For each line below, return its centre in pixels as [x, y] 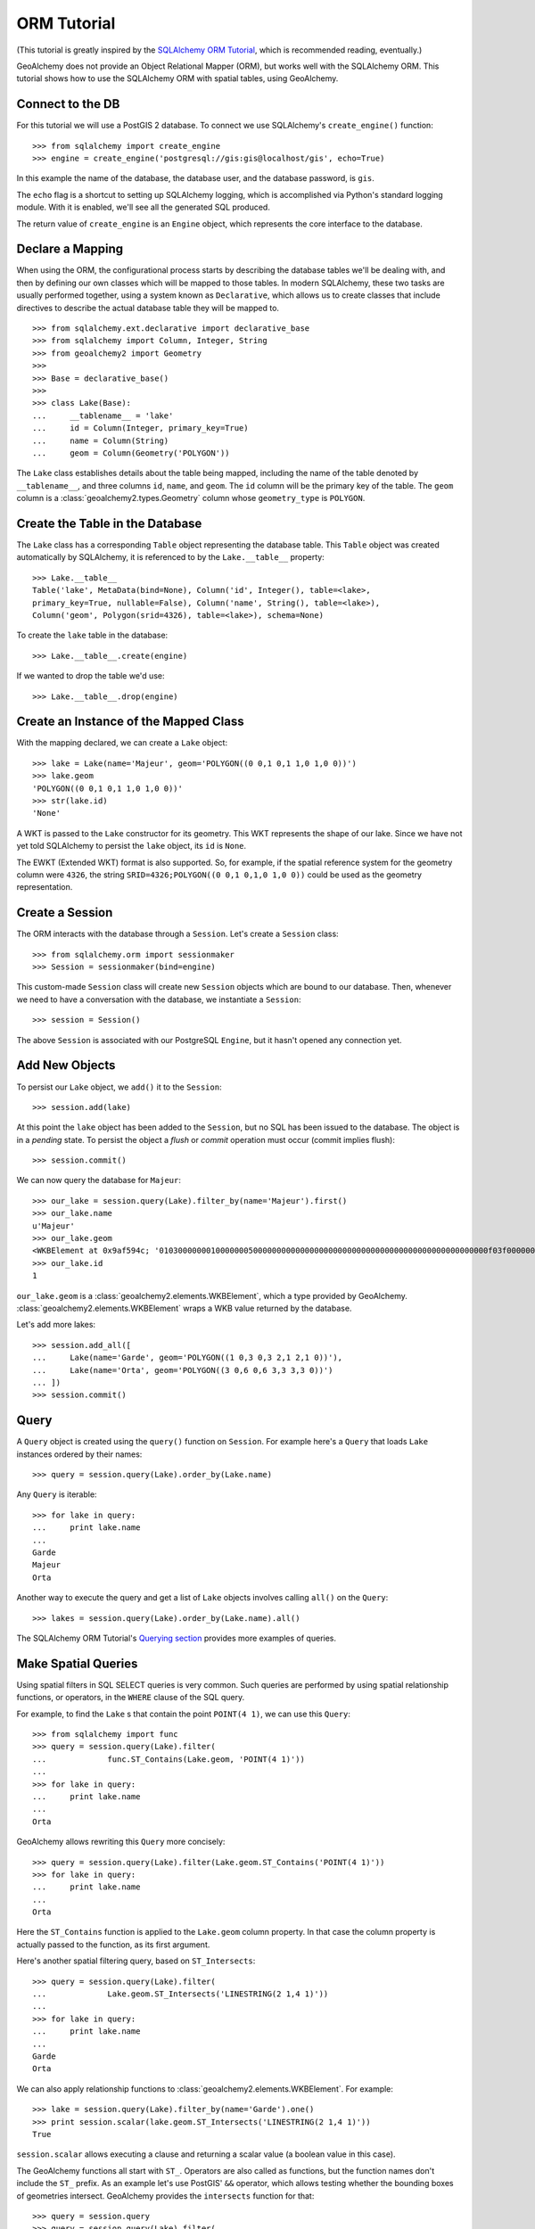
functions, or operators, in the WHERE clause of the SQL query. [131, 1698]
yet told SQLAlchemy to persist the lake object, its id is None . [132, 846]
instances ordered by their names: [79, 1454]
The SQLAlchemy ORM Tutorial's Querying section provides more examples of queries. [177, 1638]
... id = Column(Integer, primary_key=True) [140, 428]
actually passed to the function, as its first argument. [113, 1945]
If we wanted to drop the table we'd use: [91, 676]
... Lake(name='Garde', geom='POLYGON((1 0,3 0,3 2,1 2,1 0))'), [188, 1358]
